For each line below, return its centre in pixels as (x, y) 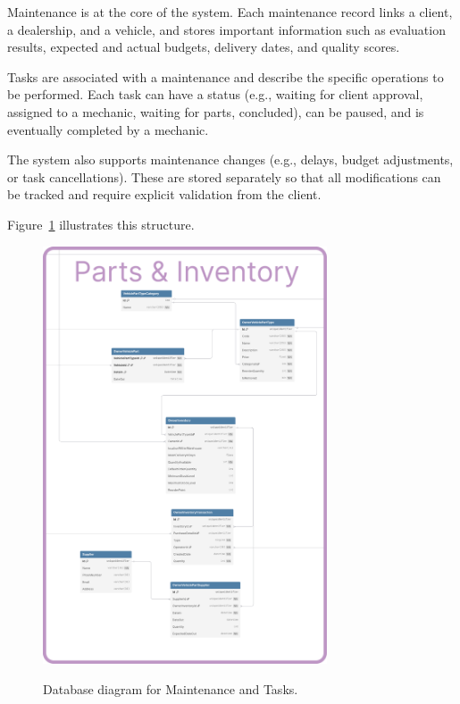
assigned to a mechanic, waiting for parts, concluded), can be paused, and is (216, 111)
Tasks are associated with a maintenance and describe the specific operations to (226, 76)
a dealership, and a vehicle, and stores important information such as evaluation (226, 29)
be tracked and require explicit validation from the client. (164, 194)
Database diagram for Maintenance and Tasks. (171, 688)
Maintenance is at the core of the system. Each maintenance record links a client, (230, 12)
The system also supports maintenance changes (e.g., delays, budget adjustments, (230, 159)
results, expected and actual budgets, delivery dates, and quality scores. (204, 47)
